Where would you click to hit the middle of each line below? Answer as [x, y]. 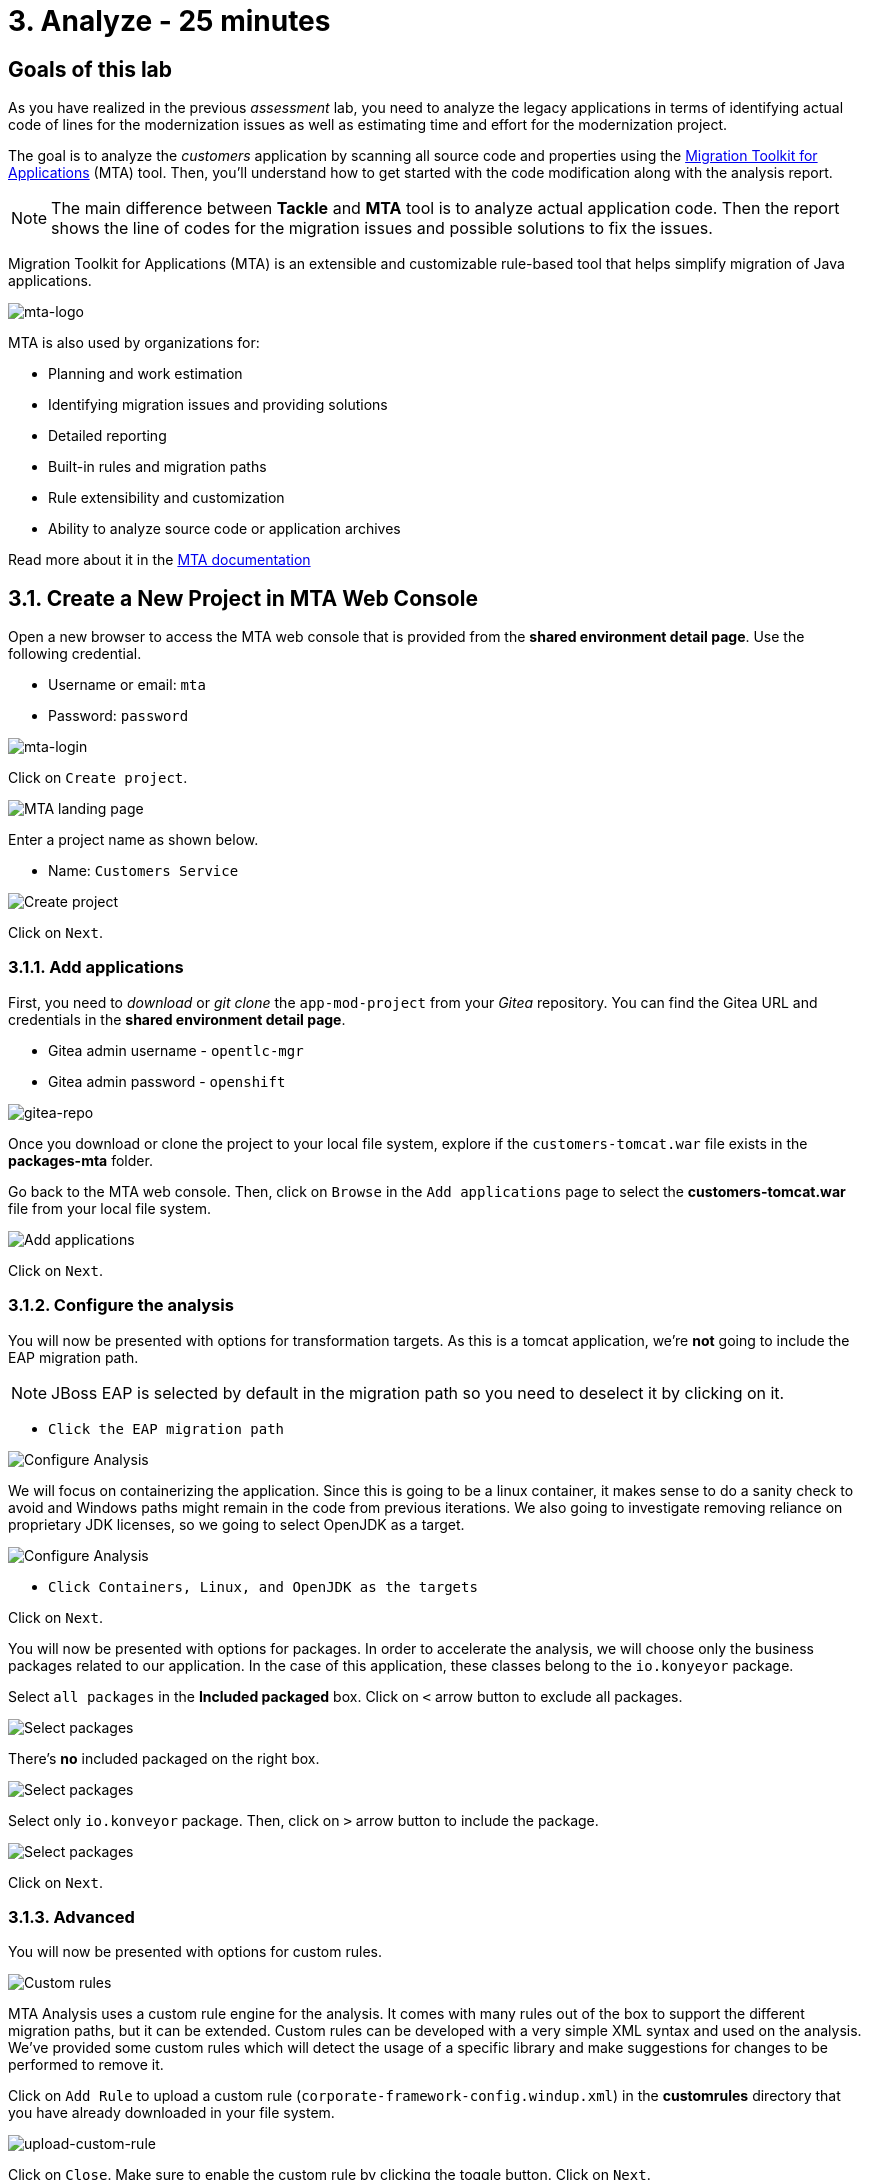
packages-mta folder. [80, 1160]
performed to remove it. [86, 2065]
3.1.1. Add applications [96, 967]
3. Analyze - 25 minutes [169, 21]
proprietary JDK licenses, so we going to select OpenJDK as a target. [236, 1524]
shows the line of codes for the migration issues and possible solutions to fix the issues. [382, 228]
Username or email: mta [127, 685]
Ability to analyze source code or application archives [224, 529]
